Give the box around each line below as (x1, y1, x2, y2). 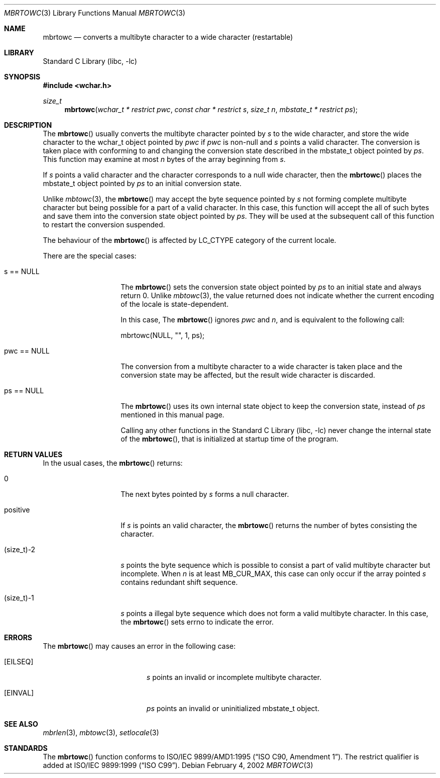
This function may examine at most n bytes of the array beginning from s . (43, 155, 286, 163)
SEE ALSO (4, 720, 38, 728)
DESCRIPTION (4, 121, 52, 129)
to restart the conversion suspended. (43, 220, 165, 229)
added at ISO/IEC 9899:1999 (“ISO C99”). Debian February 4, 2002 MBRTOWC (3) (43, 761, 313, 769)
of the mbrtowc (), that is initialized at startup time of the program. (121, 435, 339, 443)
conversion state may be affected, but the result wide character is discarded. (121, 371, 375, 379)
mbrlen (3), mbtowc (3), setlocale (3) (43, 728, 159, 737)
